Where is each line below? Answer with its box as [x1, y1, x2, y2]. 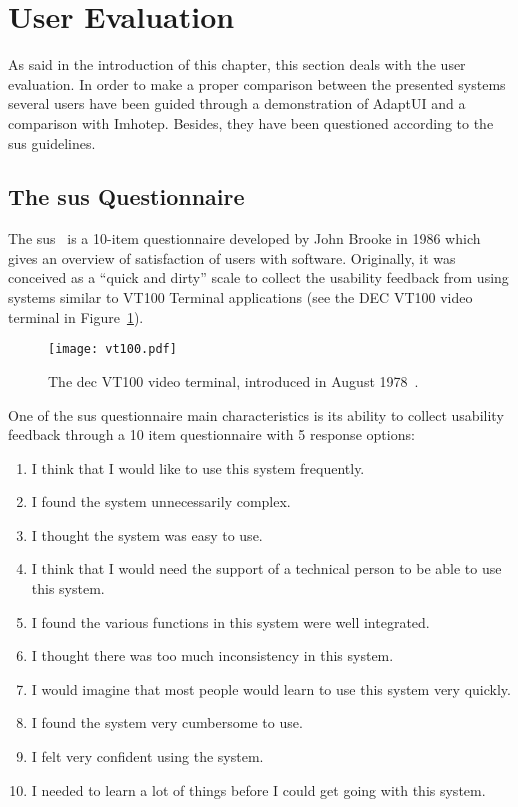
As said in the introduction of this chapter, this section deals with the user [8, 54, 466, 75]
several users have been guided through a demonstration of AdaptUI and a [8, 93, 466, 114]
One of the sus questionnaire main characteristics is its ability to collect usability [8, 404, 504, 425]
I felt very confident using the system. [31, 746, 264, 767]
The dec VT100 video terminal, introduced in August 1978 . [48, 370, 419, 391]
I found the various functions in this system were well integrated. [31, 611, 430, 632]
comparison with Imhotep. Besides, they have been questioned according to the [8, 112, 494, 133]
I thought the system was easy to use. [31, 524, 263, 545]
